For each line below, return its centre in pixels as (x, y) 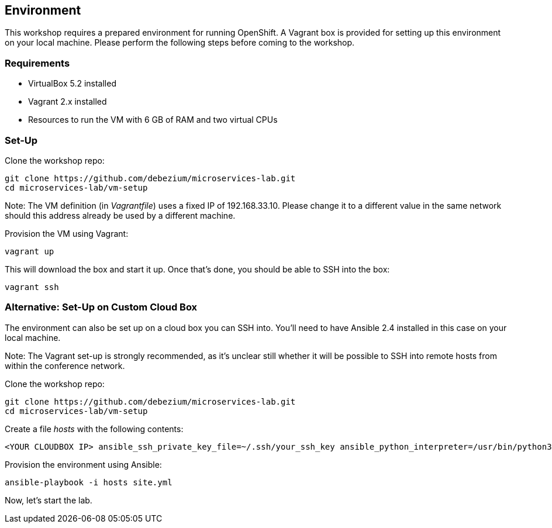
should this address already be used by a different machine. (120, 215)
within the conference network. (65, 365)
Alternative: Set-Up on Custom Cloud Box (101, 307)
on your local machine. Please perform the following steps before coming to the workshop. (180, 43)
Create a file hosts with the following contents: (94, 429)
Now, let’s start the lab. (49, 500)
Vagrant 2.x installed (68, 102)
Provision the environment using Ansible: (83, 464)
